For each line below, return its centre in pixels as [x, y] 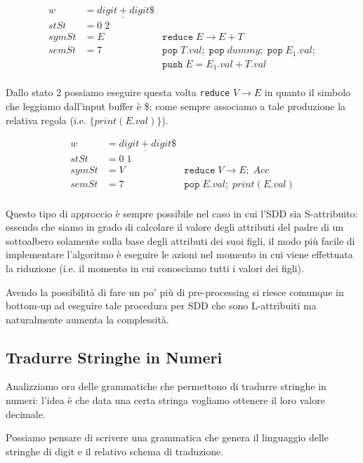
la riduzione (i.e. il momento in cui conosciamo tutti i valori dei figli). [155, 268]
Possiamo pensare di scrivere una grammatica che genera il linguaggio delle [167, 437]
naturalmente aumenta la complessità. [87, 319]
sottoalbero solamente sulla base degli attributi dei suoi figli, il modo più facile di [180, 240]
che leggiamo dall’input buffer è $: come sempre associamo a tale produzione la [176, 106]
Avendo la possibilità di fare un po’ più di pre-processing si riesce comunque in [175, 291]
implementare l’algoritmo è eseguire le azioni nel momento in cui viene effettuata [179, 254]
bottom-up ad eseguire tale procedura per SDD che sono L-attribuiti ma [161, 306]
